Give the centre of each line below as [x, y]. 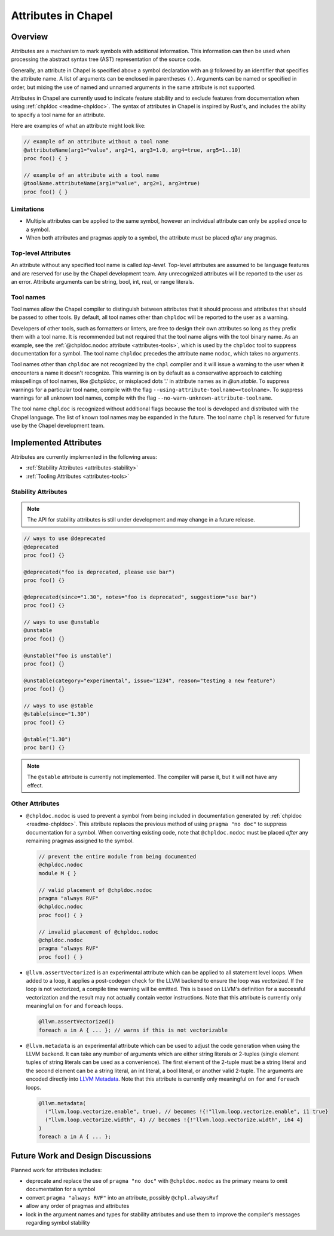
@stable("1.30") [48, 739]
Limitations [28, 209]
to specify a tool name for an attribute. [58, 115]
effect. [35, 785]
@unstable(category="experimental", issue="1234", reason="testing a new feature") [150, 680]
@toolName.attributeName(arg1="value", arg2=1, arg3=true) [112, 183]
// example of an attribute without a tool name [96, 142]
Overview [30, 37]
